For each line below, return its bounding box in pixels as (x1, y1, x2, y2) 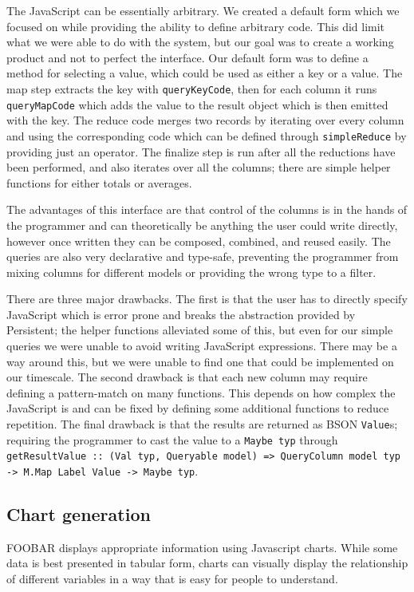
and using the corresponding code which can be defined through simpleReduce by (6, 127, 407, 144)
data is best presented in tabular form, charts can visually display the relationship (6, 555, 408, 571)
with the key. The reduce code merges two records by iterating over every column (6, 112, 404, 128)
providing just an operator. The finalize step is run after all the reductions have (6, 143, 396, 160)
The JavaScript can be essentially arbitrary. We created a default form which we (6, 2, 400, 18)
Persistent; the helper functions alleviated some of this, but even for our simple (6, 322, 393, 338)
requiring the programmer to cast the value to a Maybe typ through (6, 431, 338, 448)
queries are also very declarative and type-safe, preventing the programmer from (6, 248, 399, 265)
